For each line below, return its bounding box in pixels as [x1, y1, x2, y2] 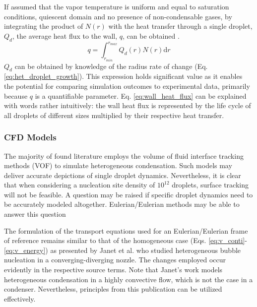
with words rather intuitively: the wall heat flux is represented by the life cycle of [4, 100, 251, 111]
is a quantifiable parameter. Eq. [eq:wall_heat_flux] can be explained [35, 90, 247, 101]
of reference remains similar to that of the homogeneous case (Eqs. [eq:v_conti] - [4, 235, 247, 246]
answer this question [4, 209, 66, 219]
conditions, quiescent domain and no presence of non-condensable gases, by [4, 11, 232, 21]
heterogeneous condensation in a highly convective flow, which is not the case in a [4, 274, 253, 284]
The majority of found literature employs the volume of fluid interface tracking [4, 150, 244, 161]
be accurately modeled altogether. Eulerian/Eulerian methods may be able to [4, 199, 240, 209]
